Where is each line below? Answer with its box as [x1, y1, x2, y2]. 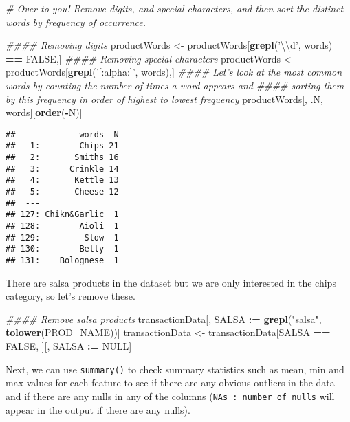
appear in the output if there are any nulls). [6, 402, 190, 417]
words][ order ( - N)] [6, 105, 83, 120]
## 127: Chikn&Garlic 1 [6, 210, 119, 220]
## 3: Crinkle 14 [6, 164, 119, 174]
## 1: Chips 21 [6, 141, 119, 151]
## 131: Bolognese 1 [6, 255, 119, 265]
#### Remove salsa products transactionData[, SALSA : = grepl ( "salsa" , [6, 311, 322, 326]
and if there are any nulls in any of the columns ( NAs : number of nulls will [6, 388, 335, 403]
